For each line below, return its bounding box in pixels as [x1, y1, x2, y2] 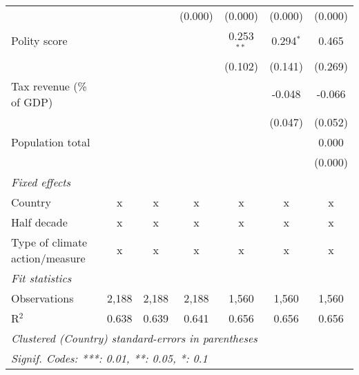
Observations [11, 289, 74, 306]
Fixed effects [11, 173, 71, 190]
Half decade [11, 213, 68, 230]
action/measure [11, 249, 86, 266]
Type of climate [11, 233, 88, 250]
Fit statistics [11, 269, 72, 286]
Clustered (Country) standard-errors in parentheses [11, 329, 258, 346]
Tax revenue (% [11, 77, 87, 94]
